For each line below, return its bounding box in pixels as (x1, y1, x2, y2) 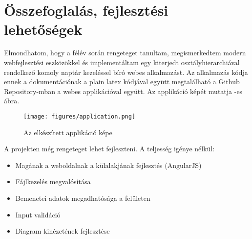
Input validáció (15, 209, 61, 219)
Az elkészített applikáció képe (23, 127, 112, 137)
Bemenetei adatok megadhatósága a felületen (15, 192, 150, 203)
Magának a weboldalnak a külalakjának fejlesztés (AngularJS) (15, 160, 202, 170)
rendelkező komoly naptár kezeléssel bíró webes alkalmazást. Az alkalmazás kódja (4, 67, 248, 77)
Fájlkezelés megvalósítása (15, 176, 91, 187)
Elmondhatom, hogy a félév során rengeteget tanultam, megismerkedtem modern (4, 48, 246, 58)
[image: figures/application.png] (23, 113, 136, 120)
